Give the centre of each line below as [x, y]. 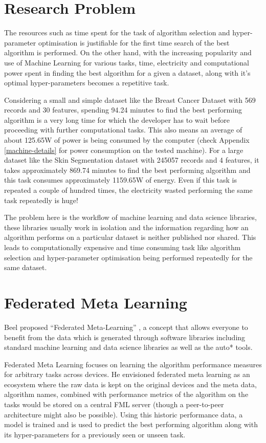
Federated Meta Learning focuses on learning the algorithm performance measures [133, 364]
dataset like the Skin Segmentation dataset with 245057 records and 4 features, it [132, 160]
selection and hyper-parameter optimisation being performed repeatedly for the [128, 257]
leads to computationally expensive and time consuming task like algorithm [123, 247]
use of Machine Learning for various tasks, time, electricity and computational [127, 62]
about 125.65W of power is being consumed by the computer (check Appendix [127, 140]
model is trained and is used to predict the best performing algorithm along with [131, 424]
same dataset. [26, 267]
